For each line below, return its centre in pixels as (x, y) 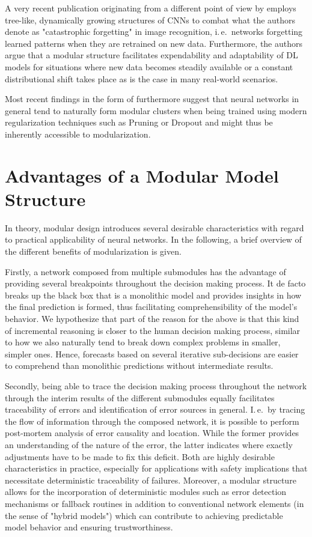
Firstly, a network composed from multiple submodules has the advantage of (145, 271)
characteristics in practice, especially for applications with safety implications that (156, 468)
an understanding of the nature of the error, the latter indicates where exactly (149, 444)
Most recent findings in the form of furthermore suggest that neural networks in (152, 99)
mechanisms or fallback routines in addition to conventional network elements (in (154, 503)
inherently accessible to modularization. (78, 134)
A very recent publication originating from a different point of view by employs (151, 8)
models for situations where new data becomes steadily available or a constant (149, 66)
